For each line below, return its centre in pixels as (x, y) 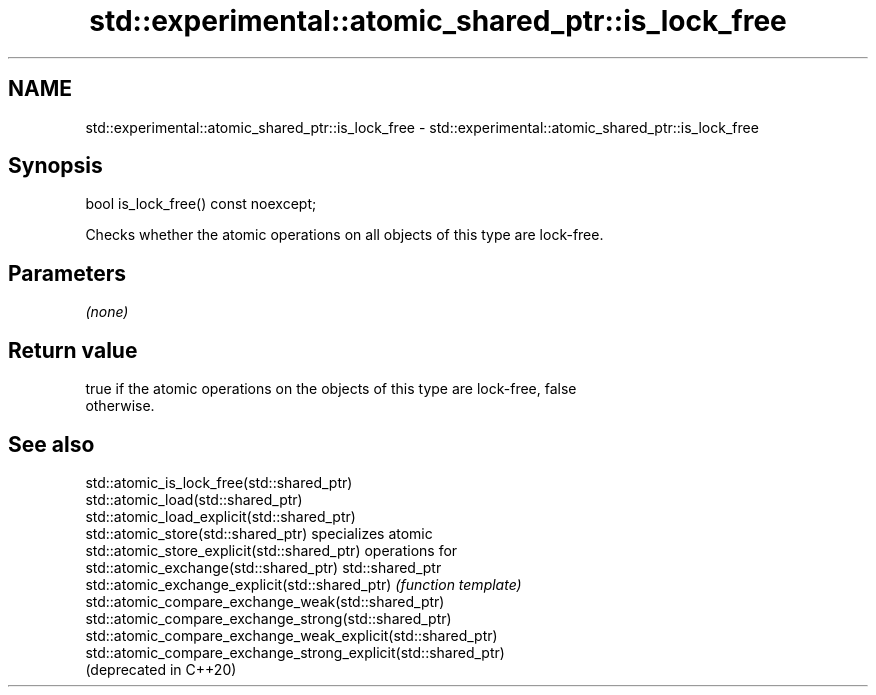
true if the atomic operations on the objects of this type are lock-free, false (331, 389)
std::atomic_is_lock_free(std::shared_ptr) (219, 482)
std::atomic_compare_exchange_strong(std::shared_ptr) (268, 618)
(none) (107, 312)
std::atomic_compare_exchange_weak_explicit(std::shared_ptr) (291, 635)
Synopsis (55, 166)
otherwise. (120, 406)
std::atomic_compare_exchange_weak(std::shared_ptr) (265, 601)
